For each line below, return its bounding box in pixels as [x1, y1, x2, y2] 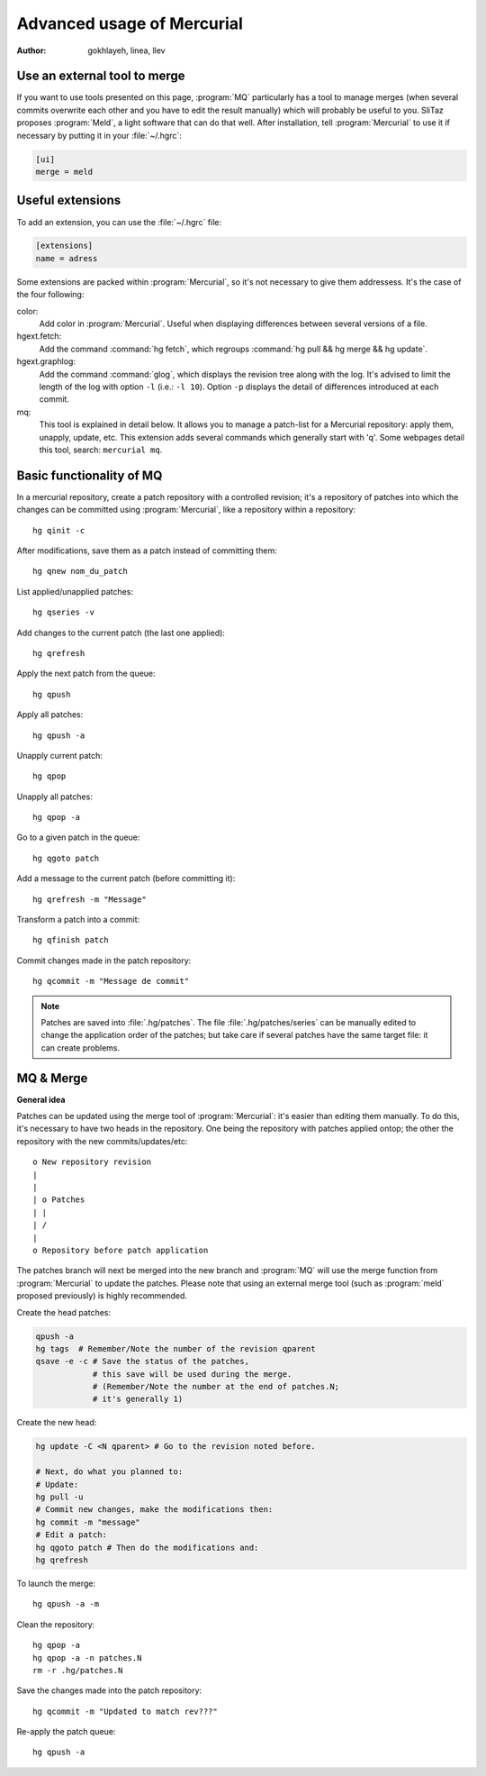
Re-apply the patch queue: [16, 1726, 116, 1737]
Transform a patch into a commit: [16, 915, 140, 925]
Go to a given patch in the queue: [16, 832, 140, 842]
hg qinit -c [32, 525, 85, 535]
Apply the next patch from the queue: [16, 668, 157, 679]
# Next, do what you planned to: [35, 1467, 184, 1477]
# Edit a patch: [35, 1530, 108, 1540]
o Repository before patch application [32, 1244, 209, 1255]
